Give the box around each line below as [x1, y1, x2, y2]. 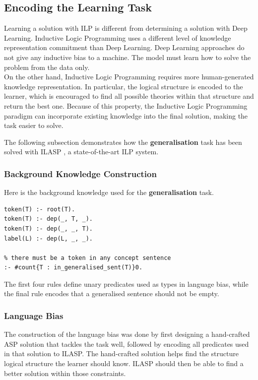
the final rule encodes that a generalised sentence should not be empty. [4, 288, 219, 299]
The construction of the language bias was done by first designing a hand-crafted [4, 329, 250, 339]
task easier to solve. [4, 120, 64, 130]
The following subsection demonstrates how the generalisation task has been [4, 136, 242, 147]
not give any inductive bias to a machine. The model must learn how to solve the [4, 52, 251, 62]
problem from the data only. [4, 62, 90, 72]
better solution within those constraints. [4, 368, 126, 378]
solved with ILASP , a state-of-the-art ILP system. [4, 146, 159, 157]
